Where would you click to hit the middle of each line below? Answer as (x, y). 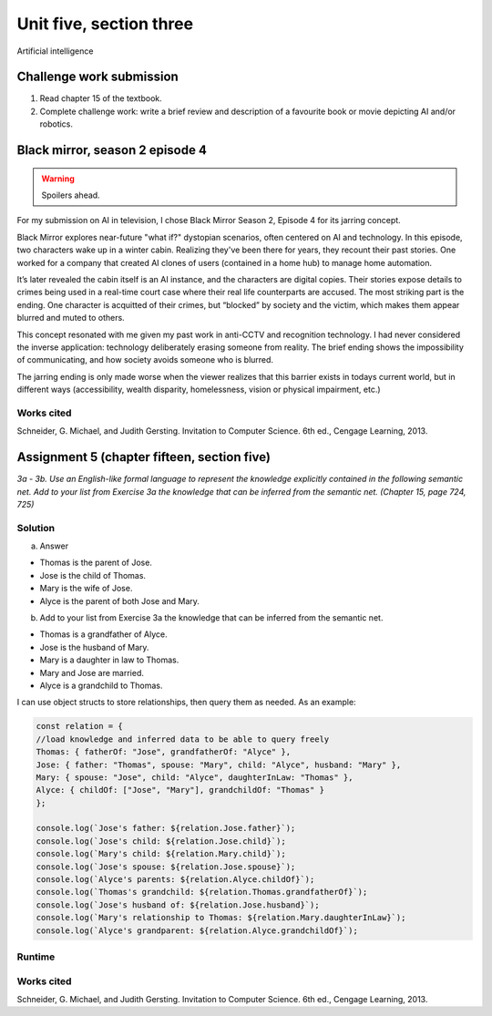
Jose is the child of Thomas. (92, 575)
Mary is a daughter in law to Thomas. (109, 660)
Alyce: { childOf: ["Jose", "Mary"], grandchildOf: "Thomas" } (180, 790)
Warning (58, 179)
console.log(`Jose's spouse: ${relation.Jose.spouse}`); (166, 867)
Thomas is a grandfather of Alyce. (103, 634)
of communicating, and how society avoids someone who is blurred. (145, 360)
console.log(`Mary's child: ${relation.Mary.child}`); (161, 854)
